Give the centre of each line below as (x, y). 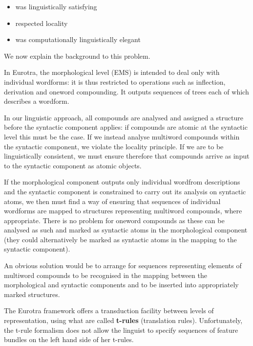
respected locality (42, 23)
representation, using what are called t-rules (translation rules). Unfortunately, (123, 320)
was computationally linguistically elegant (78, 39)
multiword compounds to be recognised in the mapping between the (105, 275)
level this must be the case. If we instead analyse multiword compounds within (122, 136)
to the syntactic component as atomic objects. (73, 165)
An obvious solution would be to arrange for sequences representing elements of (123, 265)
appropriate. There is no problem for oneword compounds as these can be (114, 220)
